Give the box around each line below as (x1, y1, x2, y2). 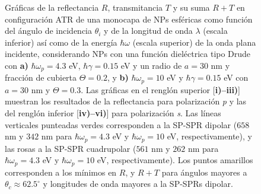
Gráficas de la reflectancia (5, 1, 99, 13)
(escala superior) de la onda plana (132, 36, 256, 48)
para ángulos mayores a (161, 166, 247, 178)
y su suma (173, 1, 210, 13)
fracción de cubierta (5, 71, 77, 84)
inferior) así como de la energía (5, 36, 117, 48)
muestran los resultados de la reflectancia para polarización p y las (5, 95, 247, 107)
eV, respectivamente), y (167, 130, 252, 142)
